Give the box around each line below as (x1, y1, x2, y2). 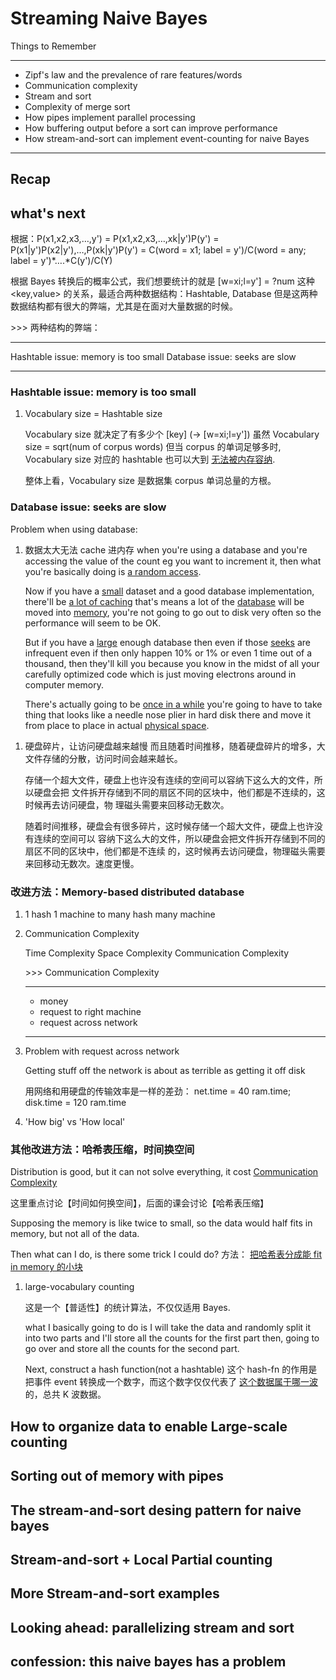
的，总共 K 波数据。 (24, 1388, 107, 1401)
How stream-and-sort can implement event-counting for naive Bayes (24, 132, 310, 144)
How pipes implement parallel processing (24, 111, 196, 123)
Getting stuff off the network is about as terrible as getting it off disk (24, 1065, 306, 1077)
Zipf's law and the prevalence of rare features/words (24, 68, 243, 81)
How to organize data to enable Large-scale (10, 1418, 288, 1435)
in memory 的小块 (10, 1261, 83, 1273)
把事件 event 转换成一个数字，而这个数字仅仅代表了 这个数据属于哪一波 (24, 1376, 319, 1388)
